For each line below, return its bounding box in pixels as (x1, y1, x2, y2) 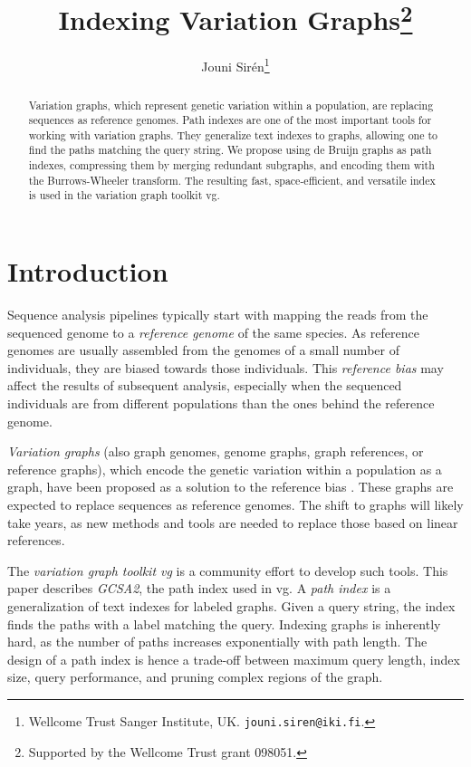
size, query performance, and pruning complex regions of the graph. (7, 667, 383, 686)
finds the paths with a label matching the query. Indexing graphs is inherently (7, 614, 441, 633)
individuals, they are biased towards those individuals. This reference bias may (7, 358, 444, 377)
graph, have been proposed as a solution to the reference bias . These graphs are (7, 477, 454, 496)
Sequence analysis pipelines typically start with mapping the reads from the (7, 305, 428, 324)
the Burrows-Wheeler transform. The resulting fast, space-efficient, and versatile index (28, 172, 436, 187)
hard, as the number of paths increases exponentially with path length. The (7, 632, 428, 651)
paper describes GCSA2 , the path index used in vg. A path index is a (7, 579, 391, 598)
